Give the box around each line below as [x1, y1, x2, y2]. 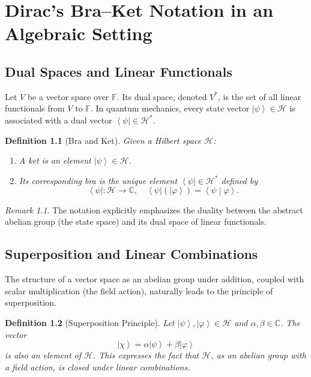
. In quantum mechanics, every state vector [90, 102, 250, 114]
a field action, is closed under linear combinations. [5, 360, 190, 373]
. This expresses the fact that [92, 349, 199, 361]
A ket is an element [19, 154, 91, 167]
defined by [221, 174, 258, 186]
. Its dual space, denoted [116, 90, 207, 102]
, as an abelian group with [211, 349, 306, 361]
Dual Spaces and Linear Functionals [5, 62, 232, 80]
